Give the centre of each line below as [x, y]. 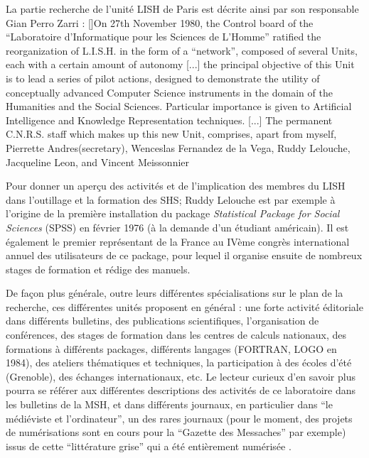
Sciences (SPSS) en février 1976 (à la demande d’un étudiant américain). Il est [177, 227]
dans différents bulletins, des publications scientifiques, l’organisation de [162, 321]
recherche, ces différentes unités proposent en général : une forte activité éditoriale [184, 306]
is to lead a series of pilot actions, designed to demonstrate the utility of [163, 78]
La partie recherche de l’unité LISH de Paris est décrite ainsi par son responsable [182, 9]
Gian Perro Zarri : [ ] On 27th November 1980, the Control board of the [160, 22]
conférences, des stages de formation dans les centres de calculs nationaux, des [176, 335]
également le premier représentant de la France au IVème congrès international [178, 241]
